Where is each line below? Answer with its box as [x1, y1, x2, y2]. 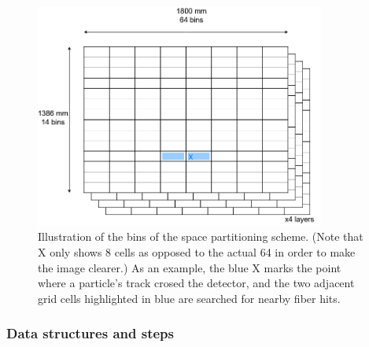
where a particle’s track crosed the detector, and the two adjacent [38, 275, 355, 291]
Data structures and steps [6, 323, 174, 343]
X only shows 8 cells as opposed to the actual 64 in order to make [38, 243, 356, 260]
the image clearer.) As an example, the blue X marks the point [38, 259, 341, 275]
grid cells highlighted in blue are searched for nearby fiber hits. [38, 290, 341, 306]
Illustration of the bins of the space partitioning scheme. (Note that [38, 228, 363, 245]
